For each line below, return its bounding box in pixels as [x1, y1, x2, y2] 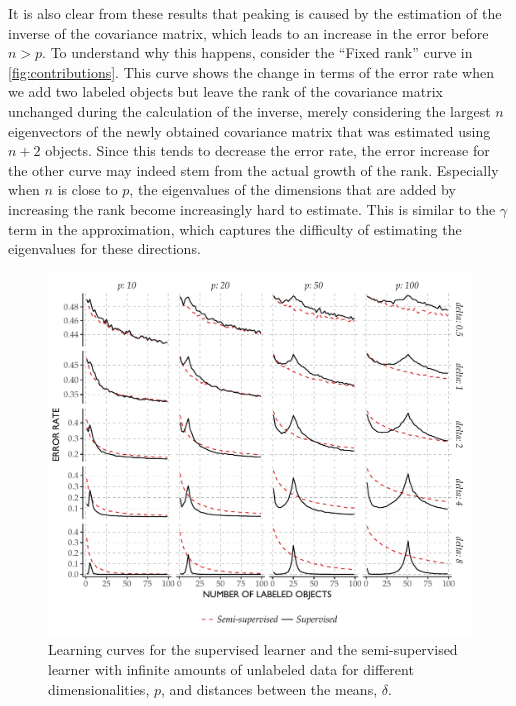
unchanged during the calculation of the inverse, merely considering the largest [8, 100, 491, 121]
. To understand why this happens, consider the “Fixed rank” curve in [42, 42, 473, 63]
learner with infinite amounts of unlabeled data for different [48, 659, 414, 680]
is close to [57, 179, 118, 200]
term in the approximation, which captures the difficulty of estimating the [8, 218, 462, 239]
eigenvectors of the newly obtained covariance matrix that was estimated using [8, 120, 491, 141]
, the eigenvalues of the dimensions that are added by [129, 179, 456, 200]
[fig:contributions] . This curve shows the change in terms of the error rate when [8, 61, 494, 82]
